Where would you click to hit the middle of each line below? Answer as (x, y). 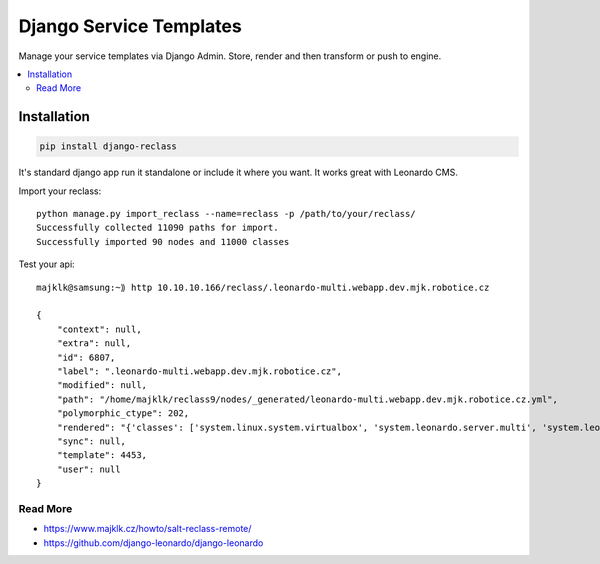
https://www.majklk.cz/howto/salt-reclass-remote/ (147, 529)
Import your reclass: (60, 191)
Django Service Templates (130, 26)
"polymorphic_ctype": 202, (123, 413)
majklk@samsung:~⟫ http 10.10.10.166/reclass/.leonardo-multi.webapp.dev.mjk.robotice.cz (263, 287)
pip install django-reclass (108, 146)
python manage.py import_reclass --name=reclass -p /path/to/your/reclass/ (226, 214)
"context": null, (99, 329)
